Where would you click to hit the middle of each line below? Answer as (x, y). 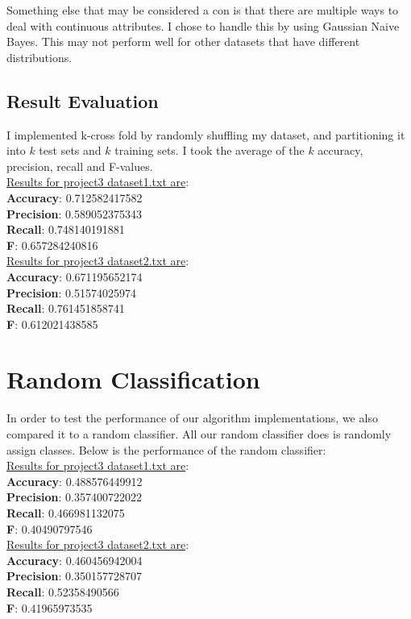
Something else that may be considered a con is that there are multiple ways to (203, 10)
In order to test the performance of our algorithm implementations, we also (192, 418)
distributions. (39, 57)
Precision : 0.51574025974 (71, 292)
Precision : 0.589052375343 (74, 213)
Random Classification (133, 379)
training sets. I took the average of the (210, 150)
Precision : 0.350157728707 (74, 576)
